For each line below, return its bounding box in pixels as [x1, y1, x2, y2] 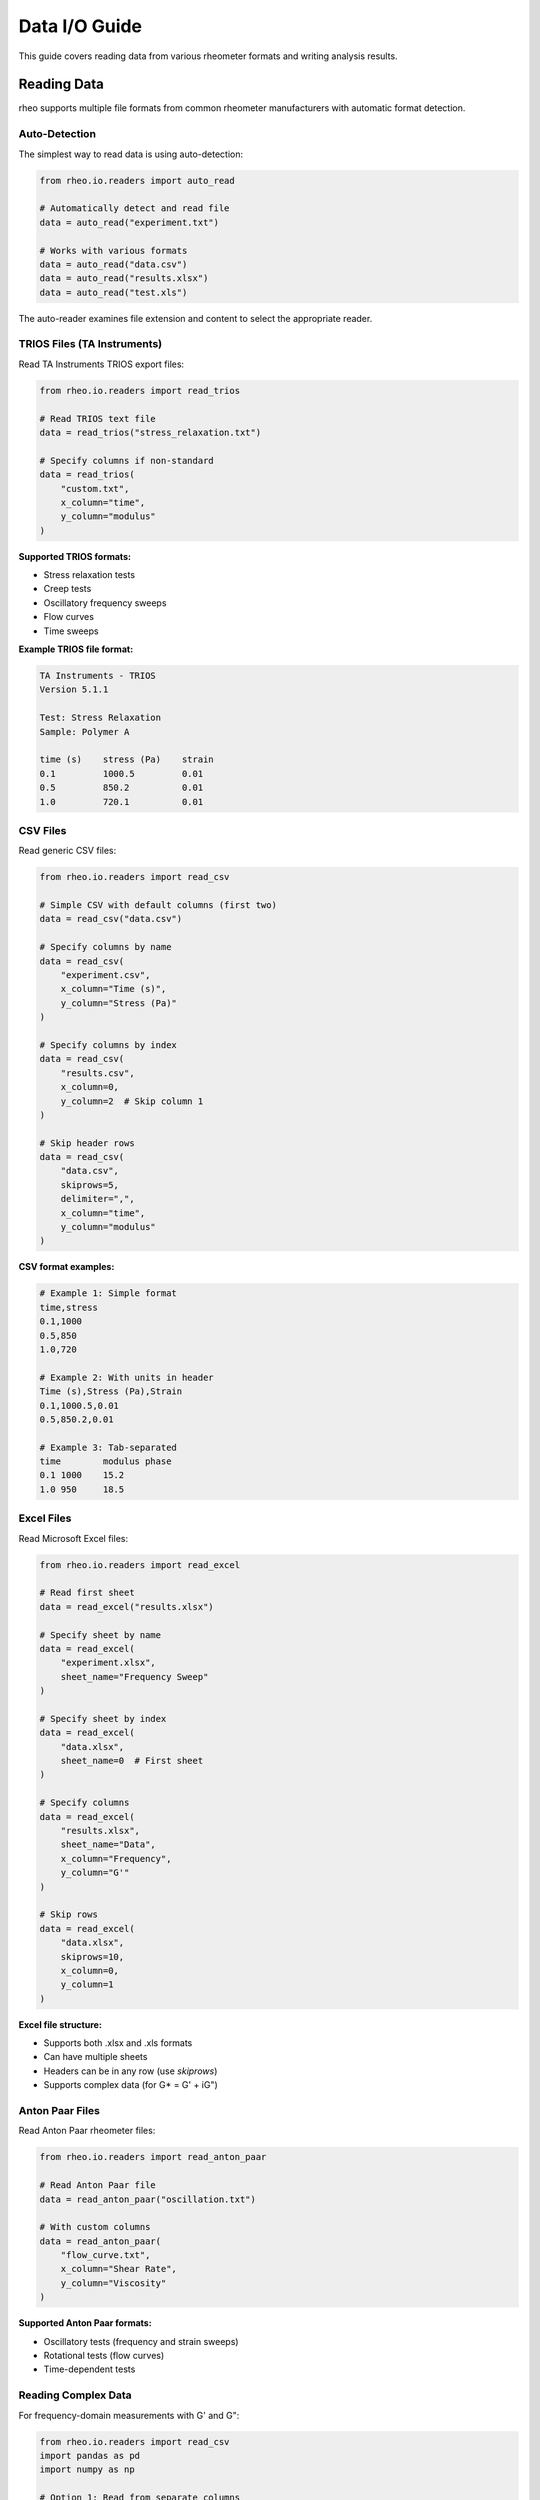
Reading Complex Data [18, 2388, 132, 2402]
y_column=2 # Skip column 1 [60, 1095, 204, 1107]
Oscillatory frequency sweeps [43, 596, 167, 609]
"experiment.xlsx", [60, 1657, 157, 1669]
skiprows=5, [60, 1179, 120, 1190]
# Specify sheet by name [39, 1629, 162, 1640]
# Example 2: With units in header [39, 1371, 214, 1383]
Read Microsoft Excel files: [18, 1532, 129, 1544]
